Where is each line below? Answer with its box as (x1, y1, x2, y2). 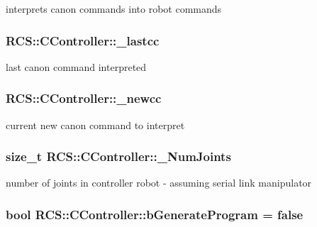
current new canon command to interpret (6, 117, 185, 132)
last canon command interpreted (6, 59, 147, 74)
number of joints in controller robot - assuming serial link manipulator (6, 175, 312, 190)
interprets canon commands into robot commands (6, 1, 222, 16)
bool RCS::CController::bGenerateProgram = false (6, 205, 304, 223)
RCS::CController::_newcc (6, 89, 162, 107)
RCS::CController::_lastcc (6, 31, 160, 49)
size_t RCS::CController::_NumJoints (6, 148, 231, 165)
